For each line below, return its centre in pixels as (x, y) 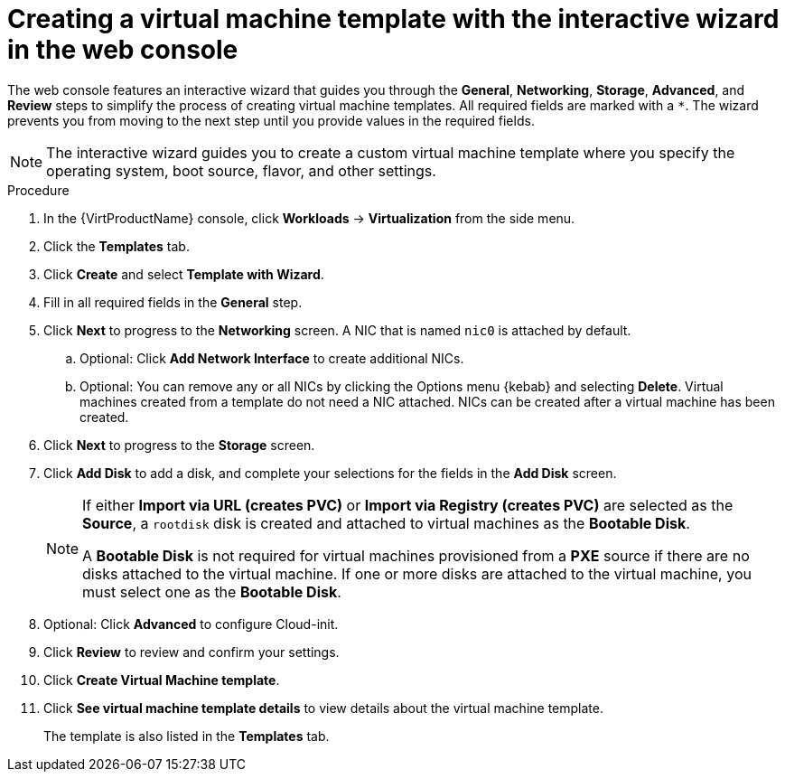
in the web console (123, 50)
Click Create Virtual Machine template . (162, 680)
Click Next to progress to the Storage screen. (179, 445)
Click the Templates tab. (117, 246)
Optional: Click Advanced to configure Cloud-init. (191, 624)
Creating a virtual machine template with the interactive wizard (393, 19)
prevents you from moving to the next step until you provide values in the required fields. (271, 120)
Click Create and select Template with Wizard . (184, 274)
